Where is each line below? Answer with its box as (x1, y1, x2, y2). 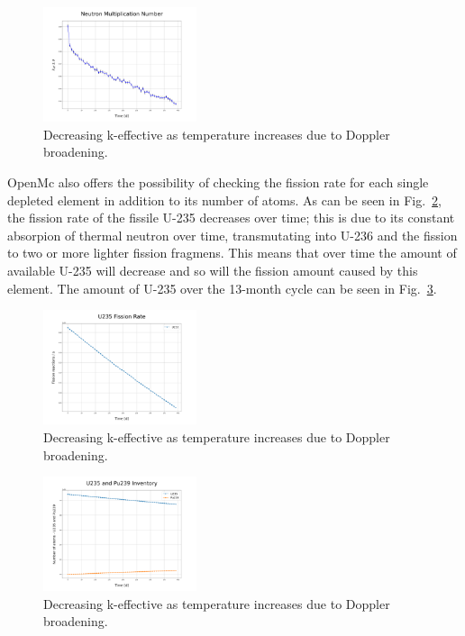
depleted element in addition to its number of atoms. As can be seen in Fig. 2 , (7, 190, 442, 209)
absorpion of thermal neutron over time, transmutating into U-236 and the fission (7, 225, 458, 244)
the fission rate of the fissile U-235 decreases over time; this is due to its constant (7, 208, 455, 227)
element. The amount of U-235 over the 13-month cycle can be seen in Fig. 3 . (7, 278, 437, 297)
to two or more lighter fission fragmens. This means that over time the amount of (7, 243, 457, 262)
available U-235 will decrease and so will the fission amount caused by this (7, 260, 418, 279)
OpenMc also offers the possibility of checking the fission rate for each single (7, 172, 429, 191)
